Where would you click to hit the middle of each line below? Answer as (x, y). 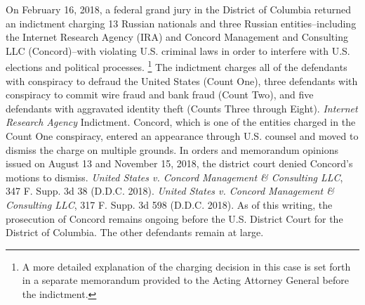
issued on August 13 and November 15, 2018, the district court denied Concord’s (179, 163)
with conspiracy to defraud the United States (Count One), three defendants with (182, 80)
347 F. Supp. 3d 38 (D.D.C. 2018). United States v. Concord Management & (170, 191)
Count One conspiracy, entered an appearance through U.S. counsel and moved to (182, 136)
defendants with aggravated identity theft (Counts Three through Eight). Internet (182, 108)
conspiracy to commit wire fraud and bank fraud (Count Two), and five (160, 95)
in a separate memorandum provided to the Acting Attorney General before (185, 280)
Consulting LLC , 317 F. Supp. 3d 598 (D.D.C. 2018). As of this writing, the (169, 204)
